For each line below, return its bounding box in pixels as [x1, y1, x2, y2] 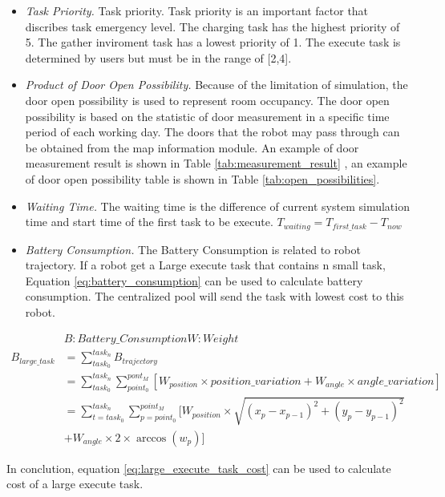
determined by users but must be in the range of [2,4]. [25, 49, 292, 66]
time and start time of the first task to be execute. [25, 213, 273, 230]
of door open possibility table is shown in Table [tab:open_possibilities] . [25, 170, 380, 187]
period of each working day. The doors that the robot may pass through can [25, 123, 400, 140]
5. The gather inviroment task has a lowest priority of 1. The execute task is [25, 34, 401, 51]
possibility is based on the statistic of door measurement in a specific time [25, 107, 390, 124]
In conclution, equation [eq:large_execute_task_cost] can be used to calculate [6, 459, 391, 476]
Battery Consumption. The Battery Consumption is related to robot [25, 240, 361, 257]
